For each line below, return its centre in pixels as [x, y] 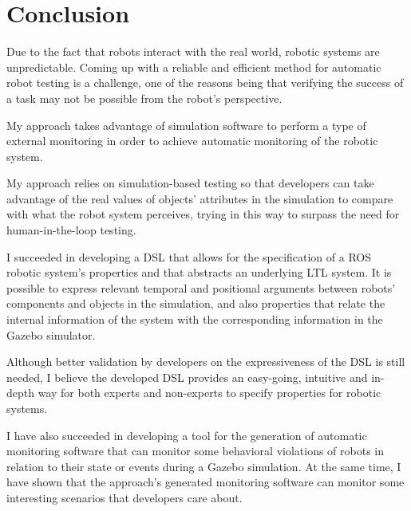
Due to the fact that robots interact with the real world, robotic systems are [193, 51]
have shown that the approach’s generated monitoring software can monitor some [205, 482]
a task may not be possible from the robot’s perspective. [144, 98]
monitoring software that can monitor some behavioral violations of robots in [196, 451]
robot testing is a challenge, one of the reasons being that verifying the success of [205, 83]
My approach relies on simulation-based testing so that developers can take [190, 183]
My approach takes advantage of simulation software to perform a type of [186, 125]
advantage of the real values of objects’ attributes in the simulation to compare [200, 198]
